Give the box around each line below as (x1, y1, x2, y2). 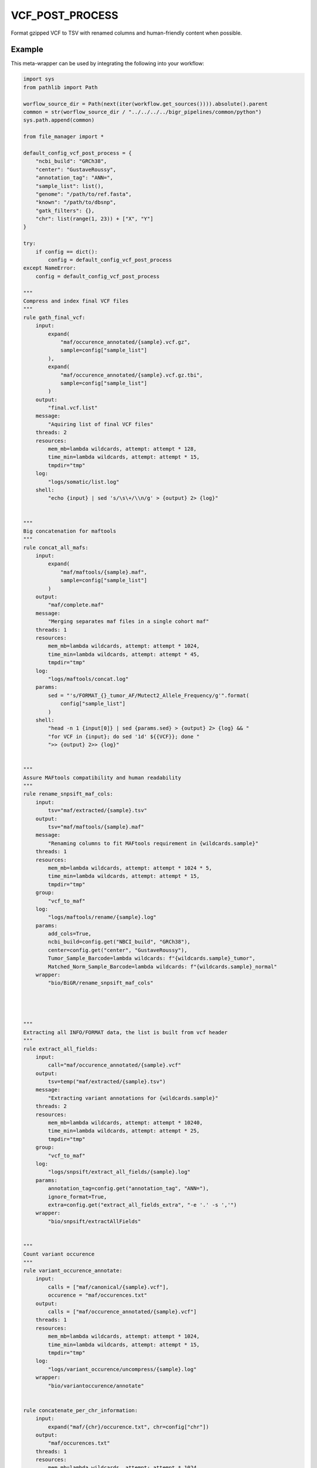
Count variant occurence (23, 1251, 95, 1258)
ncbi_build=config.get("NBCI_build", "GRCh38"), (48, 938, 191, 945)
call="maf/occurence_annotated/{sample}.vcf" (48, 1062, 181, 1069)
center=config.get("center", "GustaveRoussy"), (48, 947, 188, 954)
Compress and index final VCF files (23, 297, 129, 304)
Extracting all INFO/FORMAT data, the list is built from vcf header (23, 1029, 228, 1036)
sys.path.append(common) (23, 117, 95, 123)
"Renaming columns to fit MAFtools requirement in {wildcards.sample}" (48, 840, 259, 847)
